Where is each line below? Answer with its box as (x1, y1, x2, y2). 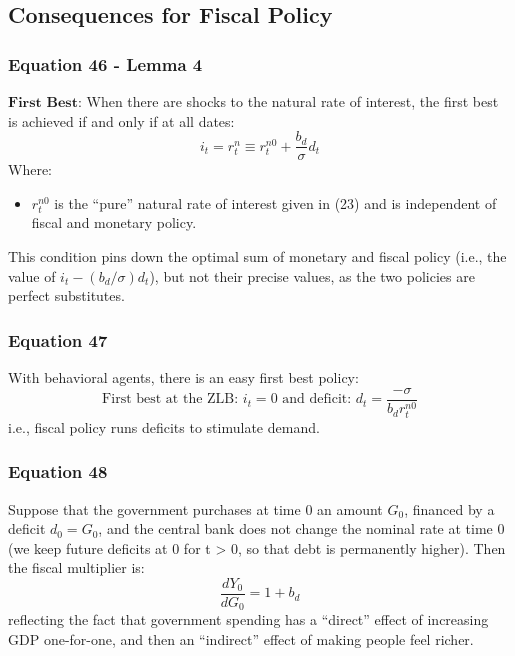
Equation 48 (8, 459, 108, 484)
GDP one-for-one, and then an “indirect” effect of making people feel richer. (8, 629, 474, 650)
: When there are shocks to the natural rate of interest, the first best (77, 91, 499, 111)
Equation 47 (8, 327, 108, 352)
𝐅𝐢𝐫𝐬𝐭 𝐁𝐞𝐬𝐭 (8, 96, 78, 110)
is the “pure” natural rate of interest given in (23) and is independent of (54, 192, 497, 213)
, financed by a (404, 498, 495, 519)
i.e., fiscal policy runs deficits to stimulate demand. (8, 416, 320, 437)
